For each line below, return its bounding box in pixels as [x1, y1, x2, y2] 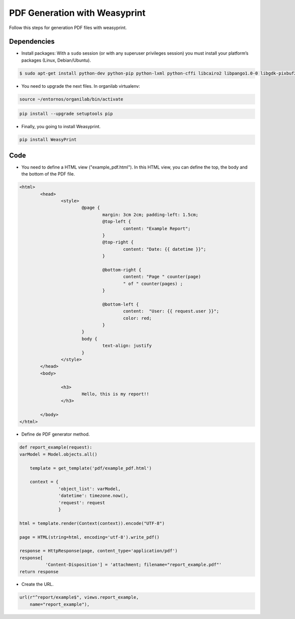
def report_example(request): [19, 445, 92, 450]
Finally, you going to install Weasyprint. [21, 124, 101, 130]
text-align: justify [102, 343, 152, 348]
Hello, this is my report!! [81, 391, 149, 397]
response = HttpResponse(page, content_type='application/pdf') [19, 548, 178, 554]
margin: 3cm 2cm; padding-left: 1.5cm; [102, 212, 199, 217]
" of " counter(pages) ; [123, 281, 183, 286]
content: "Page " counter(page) [123, 274, 201, 279]
